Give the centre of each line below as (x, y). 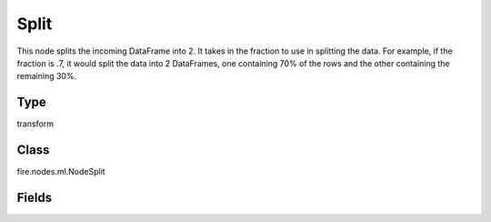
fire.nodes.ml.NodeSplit (61, 172)
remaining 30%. (47, 76)
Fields (35, 197)
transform (35, 124)
